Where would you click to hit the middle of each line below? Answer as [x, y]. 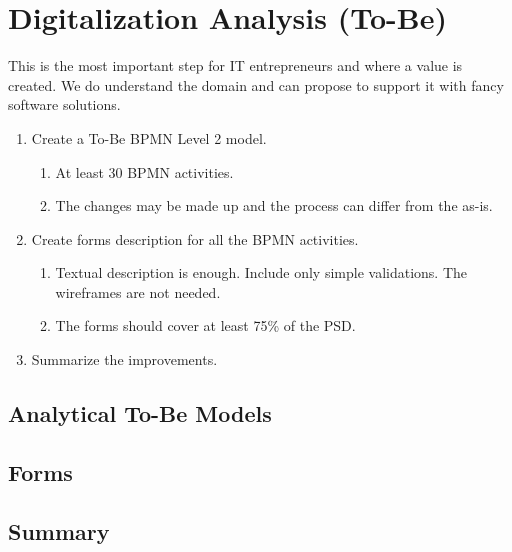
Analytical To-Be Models [140, 413]
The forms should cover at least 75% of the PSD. [205, 325]
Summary [59, 530]
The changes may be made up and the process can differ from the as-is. [274, 205]
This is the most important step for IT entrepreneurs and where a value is [235, 65]
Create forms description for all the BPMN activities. [195, 238]
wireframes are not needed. [138, 291]
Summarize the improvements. [124, 359]
